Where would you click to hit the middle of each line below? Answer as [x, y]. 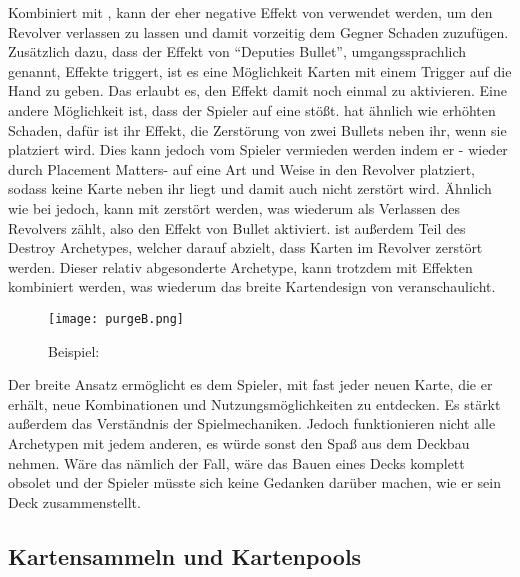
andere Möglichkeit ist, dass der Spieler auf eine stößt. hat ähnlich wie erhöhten [252, 109]
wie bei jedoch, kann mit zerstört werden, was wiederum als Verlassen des [234, 207]
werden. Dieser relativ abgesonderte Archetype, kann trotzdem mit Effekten [240, 266]
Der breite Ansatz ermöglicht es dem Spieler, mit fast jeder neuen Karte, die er [250, 384]
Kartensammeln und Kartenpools [185, 555]
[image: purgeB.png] [116, 318]
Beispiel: [74, 350]
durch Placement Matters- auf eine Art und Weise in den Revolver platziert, [242, 168]
